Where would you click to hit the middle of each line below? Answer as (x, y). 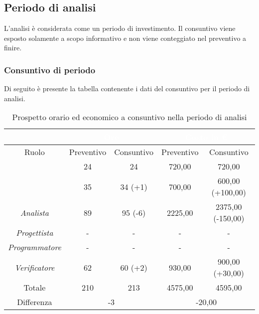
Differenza (35, 302)
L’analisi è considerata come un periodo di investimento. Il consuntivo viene (120, 28)
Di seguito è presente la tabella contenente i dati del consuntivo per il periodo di (127, 88)
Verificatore (35, 267)
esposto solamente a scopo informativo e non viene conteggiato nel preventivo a (125, 38)
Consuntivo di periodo (50, 70)
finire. (13, 48)
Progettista (35, 233)
